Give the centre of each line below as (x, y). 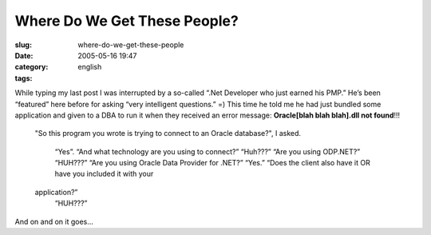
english (90, 67)
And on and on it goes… (54, 221)
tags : (24, 78)
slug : (23, 45)
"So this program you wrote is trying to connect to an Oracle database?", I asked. (168, 133)
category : (32, 67)
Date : (24, 55)
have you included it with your (104, 174)
